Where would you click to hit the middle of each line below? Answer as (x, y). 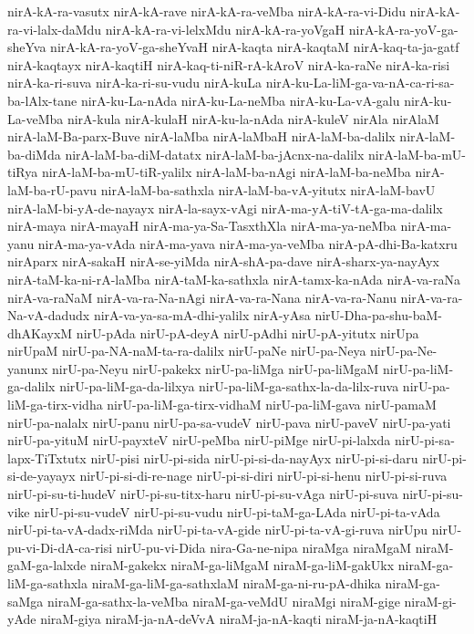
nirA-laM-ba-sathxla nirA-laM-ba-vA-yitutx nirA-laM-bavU (268, 189)
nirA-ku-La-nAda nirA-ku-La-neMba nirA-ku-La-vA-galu (240, 100)
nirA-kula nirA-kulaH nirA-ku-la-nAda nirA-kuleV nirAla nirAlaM (253, 118)
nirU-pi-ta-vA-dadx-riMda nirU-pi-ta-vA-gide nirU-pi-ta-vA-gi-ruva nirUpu (218, 530)
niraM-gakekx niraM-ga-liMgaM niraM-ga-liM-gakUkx (242, 565)
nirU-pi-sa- (424, 440)
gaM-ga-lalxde (47, 565)
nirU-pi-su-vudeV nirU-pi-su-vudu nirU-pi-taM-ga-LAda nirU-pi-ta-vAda (237, 511)
